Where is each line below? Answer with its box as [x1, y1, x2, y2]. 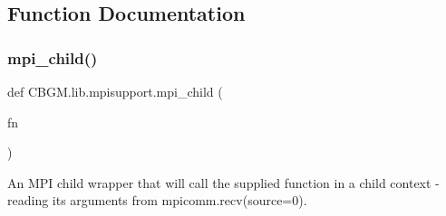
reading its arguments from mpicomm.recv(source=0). [7, 191, 307, 210]
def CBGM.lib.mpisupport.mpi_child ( [7, 82, 223, 100]
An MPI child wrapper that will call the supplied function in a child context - [7, 173, 440, 192]
